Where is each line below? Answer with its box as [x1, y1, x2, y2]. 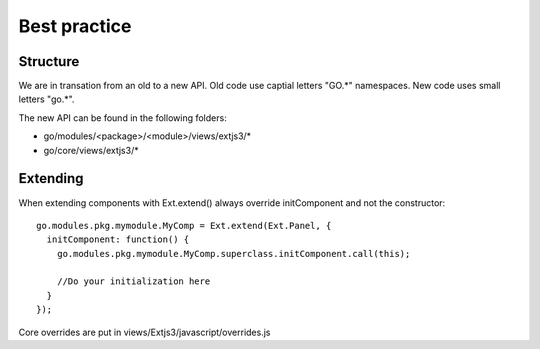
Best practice [18, 15, 132, 37]
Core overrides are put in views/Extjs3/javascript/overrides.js [18, 326, 271, 338]
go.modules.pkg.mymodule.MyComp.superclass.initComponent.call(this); [56, 248, 411, 259]
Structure [18, 53, 80, 70]
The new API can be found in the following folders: [18, 111, 227, 124]
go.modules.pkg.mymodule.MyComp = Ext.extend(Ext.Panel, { [36, 220, 332, 231]
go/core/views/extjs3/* [43, 144, 139, 156]
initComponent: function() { [46, 234, 190, 245]
